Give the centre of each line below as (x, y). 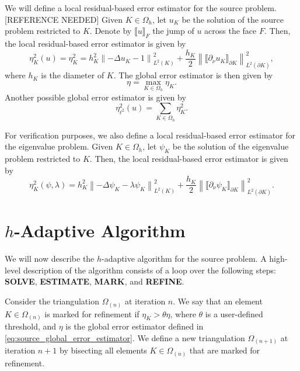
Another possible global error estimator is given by (95, 97)
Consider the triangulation (52, 301)
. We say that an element (218, 301)
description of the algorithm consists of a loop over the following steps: (149, 270)
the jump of (173, 31)
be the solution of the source (233, 19)
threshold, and (31, 326)
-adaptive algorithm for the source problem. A (184, 259)
